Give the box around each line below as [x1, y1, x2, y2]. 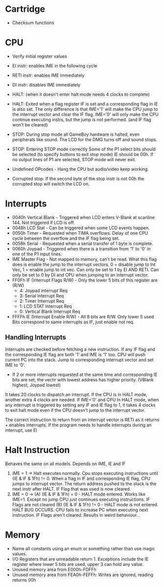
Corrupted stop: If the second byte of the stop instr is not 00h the [12, 176, 144, 182]
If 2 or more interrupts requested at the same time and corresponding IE [12, 371, 158, 377]
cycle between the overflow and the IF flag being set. [12, 235, 120, 241]
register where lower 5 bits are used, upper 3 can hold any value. [12, 561, 144, 567]
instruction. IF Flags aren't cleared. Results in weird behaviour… [12, 512, 141, 518]
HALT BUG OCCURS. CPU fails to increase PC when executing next [12, 507, 148, 513]
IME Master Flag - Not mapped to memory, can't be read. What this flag [12, 256, 157, 262]
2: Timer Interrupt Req [19, 298, 65, 304]
